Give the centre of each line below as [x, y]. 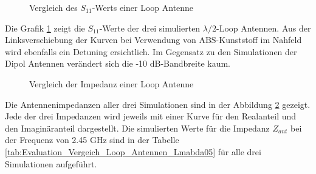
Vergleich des [53, 7]
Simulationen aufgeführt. [51, 163]
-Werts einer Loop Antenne [143, 7]
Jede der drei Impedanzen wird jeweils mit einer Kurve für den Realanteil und [151, 116]
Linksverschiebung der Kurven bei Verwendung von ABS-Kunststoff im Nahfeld [153, 40]
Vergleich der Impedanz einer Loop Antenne [112, 83]
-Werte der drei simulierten [150, 28]
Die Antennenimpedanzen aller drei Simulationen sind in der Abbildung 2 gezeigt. [158, 104]
